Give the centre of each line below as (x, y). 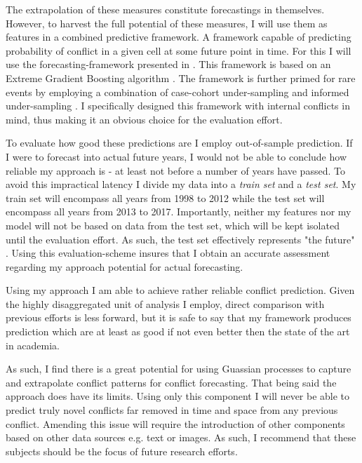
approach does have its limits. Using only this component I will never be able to (178, 396)
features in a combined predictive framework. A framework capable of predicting (179, 37)
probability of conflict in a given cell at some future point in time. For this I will (179, 50)
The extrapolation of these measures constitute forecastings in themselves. (165, 9)
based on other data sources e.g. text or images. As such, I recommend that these (181, 437)
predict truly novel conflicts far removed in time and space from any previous (172, 410)
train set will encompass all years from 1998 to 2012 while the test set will (165, 197)
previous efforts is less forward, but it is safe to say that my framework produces (179, 317)
